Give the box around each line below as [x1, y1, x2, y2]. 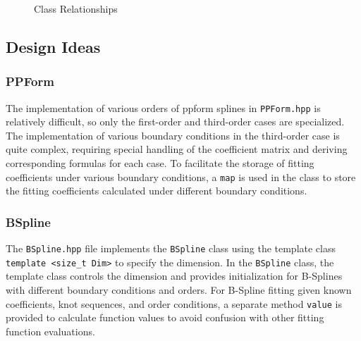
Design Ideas [6, 35, 101, 57]
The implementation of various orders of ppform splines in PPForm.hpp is [6, 100, 321, 115]
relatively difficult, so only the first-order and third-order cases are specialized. [6, 114, 345, 129]
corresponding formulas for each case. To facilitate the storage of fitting [6, 156, 314, 170]
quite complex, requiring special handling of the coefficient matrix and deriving [6, 142, 348, 156]
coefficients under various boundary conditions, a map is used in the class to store [6, 169, 356, 184]
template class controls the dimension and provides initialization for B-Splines [6, 268, 343, 283]
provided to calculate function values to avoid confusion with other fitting [6, 310, 324, 325]
